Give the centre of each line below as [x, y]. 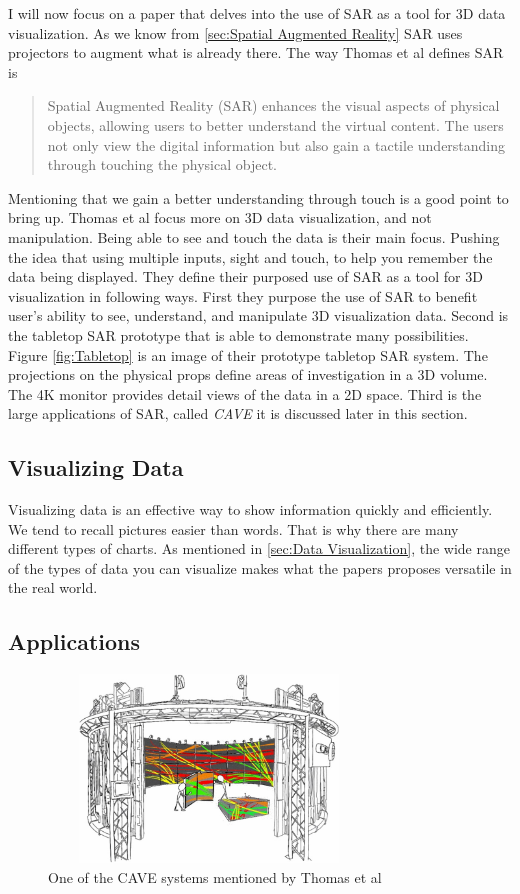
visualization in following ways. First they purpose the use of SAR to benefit [243, 295]
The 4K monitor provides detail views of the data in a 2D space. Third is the [245, 393]
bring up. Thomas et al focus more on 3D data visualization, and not [220, 217]
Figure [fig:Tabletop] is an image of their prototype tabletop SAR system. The [248, 354]
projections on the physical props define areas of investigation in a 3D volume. [248, 374]
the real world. [53, 587]
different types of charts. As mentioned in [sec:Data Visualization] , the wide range [259, 548]
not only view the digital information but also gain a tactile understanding [276, 144]
